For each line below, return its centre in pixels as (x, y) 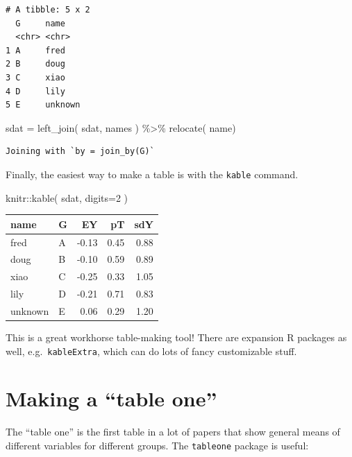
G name (40, 23)
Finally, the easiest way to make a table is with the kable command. (152, 174)
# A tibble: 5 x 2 (48, 10)
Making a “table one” (111, 398)
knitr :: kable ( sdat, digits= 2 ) (67, 197)
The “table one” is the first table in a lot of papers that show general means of (173, 432)
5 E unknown (43, 105)
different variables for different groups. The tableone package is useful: (157, 445)
